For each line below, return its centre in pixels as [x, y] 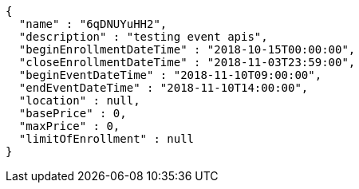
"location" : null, [79, 100]
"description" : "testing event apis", [143, 37]
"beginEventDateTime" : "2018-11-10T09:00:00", [170, 75]
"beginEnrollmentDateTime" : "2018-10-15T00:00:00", [187, 49]
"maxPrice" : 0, [69, 126]
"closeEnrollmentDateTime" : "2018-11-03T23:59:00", [187, 62]
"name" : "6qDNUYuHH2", [93, 24]
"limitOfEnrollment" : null [107, 139]
